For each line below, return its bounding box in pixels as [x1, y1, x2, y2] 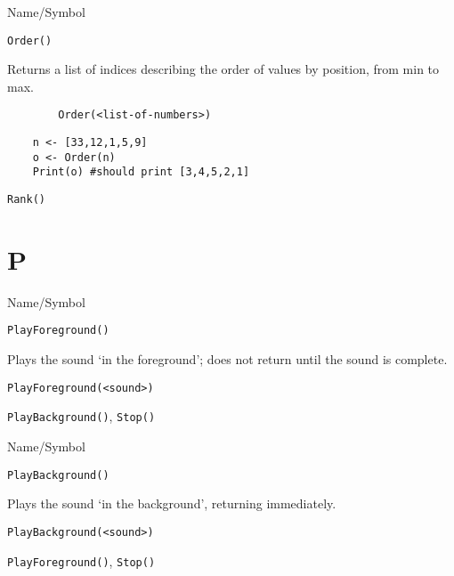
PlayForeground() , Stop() [7, 551, 156, 570]
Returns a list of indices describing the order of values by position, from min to [7, 60, 440, 78]
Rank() [7, 193, 45, 207]
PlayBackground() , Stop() [7, 407, 156, 426]
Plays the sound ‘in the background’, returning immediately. [7, 494, 336, 513]
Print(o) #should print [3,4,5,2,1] [32, 166, 250, 179]
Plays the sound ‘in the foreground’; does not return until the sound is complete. [7, 350, 448, 369]
